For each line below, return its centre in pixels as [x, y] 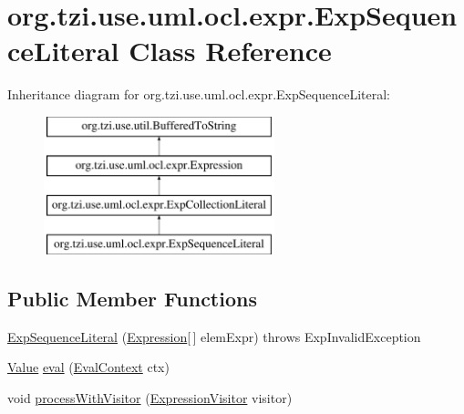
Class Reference [230, 51]
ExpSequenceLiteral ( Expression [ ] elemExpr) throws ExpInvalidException [214, 336]
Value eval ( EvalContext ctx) [88, 367]
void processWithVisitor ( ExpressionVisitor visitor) [150, 398]
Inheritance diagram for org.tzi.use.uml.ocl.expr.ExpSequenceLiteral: [199, 94]
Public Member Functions [132, 299]
